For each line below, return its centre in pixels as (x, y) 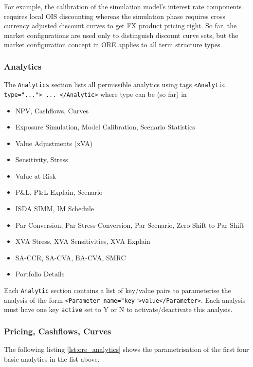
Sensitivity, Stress (42, 159)
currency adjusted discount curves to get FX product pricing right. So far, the (120, 26)
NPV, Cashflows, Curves (52, 110)
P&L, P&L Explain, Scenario (59, 192)
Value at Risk (36, 175)
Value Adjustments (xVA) (54, 143)
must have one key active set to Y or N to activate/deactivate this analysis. (118, 309)
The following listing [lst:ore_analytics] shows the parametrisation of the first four (126, 349)
